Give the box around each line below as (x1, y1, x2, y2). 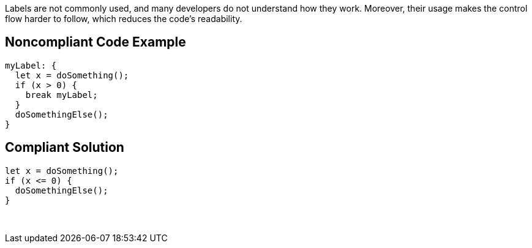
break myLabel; (25, 89, 98, 100)
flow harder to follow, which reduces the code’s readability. (5, 13, 242, 24)
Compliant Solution (5, 140, 124, 156)
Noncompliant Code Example (5, 34, 186, 50)
